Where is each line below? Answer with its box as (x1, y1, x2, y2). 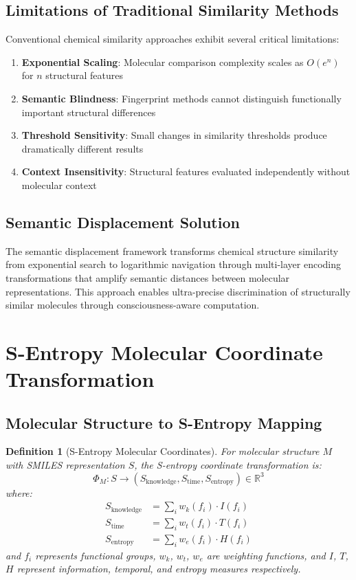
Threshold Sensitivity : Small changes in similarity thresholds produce (21, 128, 327, 142)
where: (5, 485, 32, 500)
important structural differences (21, 104, 156, 119)
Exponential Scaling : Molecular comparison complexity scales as (21, 54, 304, 69)
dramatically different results (21, 141, 144, 155)
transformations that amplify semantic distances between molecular (5, 270, 290, 285)
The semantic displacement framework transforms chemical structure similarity (5, 243, 339, 258)
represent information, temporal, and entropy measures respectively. (16, 561, 301, 576)
